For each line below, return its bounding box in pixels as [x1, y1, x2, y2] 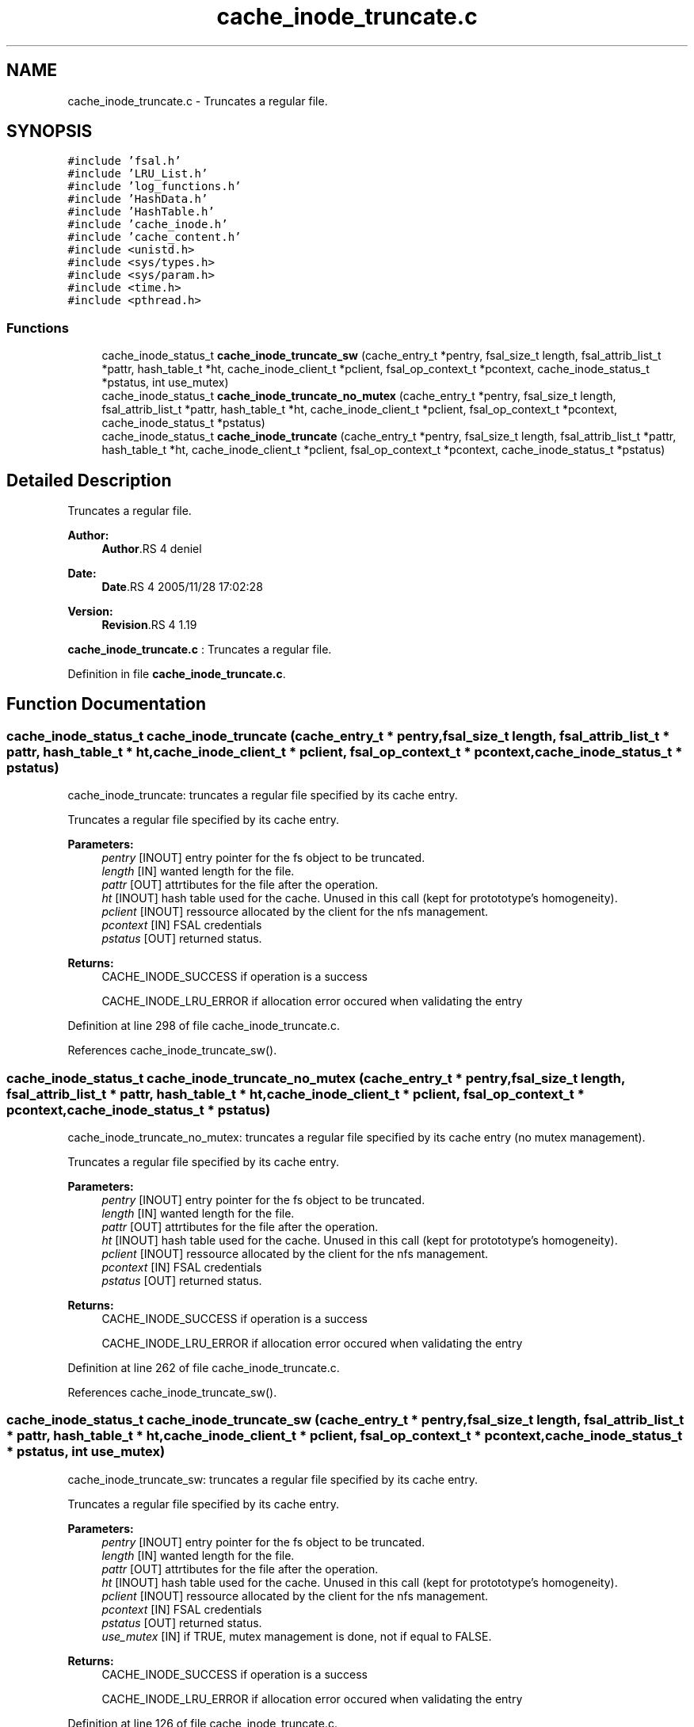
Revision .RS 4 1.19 [101, 618, 197, 632]
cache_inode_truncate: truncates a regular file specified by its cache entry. [67, 788, 458, 803]
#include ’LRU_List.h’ [67, 167, 208, 181]
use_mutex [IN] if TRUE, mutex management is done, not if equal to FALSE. [101, 1629, 492, 1643]
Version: [67, 604, 113, 619]
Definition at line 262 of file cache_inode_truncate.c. [67, 1361, 340, 1374]
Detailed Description [6, 470, 172, 490]
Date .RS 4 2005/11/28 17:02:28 [101, 580, 263, 594]
